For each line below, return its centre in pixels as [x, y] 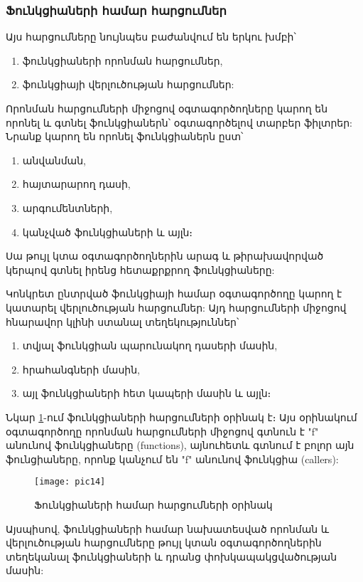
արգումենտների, [67, 207]
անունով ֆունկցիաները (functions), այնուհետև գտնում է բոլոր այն [180, 445]
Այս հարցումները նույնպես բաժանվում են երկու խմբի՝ [151, 37]
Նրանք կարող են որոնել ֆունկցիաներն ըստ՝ [125, 136]
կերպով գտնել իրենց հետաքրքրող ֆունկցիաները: [140, 269]
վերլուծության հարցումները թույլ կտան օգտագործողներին [164, 543]
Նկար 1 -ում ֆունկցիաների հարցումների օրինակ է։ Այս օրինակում [181, 417]
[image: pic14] [70, 482]
